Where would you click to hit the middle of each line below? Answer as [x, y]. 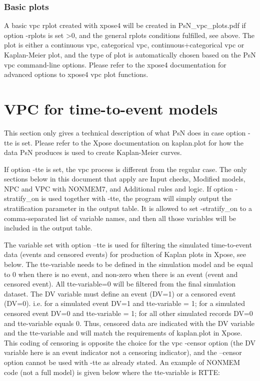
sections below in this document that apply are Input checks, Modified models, [125, 179]
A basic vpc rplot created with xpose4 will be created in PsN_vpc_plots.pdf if [125, 25]
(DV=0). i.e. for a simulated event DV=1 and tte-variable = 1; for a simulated [125, 303]
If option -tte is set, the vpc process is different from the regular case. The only [125, 169]
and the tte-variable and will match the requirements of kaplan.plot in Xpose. [123, 333]
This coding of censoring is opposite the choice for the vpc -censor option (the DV [130, 342]
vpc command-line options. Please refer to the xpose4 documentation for [115, 64]
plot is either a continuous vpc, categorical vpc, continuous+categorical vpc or [124, 45]
